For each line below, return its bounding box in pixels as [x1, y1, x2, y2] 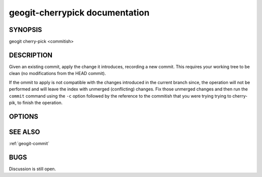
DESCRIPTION [9, 51, 53, 59]
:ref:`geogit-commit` [9, 140, 49, 146]
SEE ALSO [9, 128, 40, 136]
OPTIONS [9, 112, 38, 120]
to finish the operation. [17, 100, 63, 105]
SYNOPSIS [9, 26, 42, 34]
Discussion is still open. [9, 166, 56, 172]
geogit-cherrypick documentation [9, 7, 150, 18]
